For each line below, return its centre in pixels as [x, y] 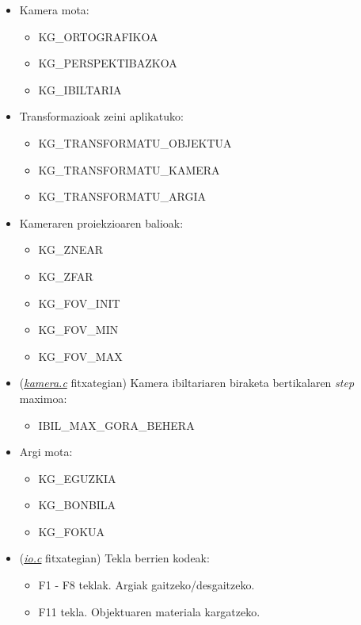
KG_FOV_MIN [78, 330]
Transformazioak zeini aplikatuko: [101, 116]
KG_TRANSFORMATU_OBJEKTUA [135, 142]
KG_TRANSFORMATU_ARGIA [122, 196]
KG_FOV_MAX [80, 356]
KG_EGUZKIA [77, 478]
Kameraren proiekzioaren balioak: [101, 222]
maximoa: [43, 398]
